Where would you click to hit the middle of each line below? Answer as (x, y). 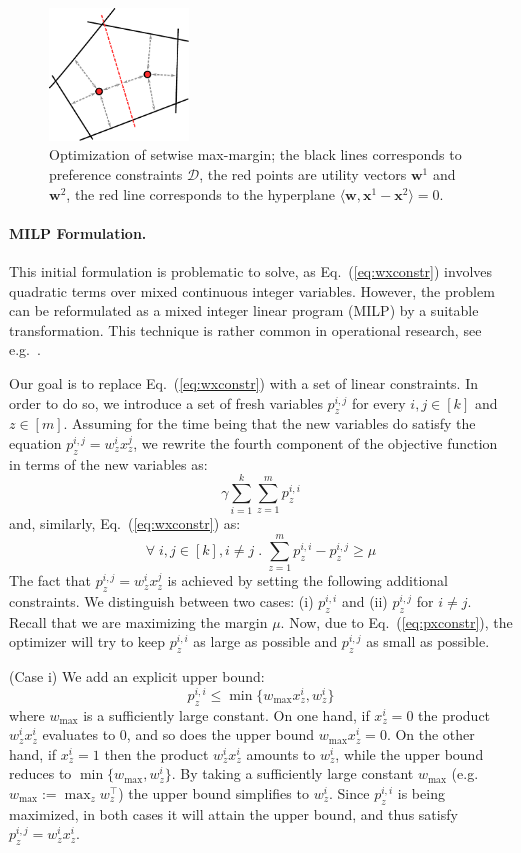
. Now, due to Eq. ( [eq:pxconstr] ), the (396, 621)
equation (35, 442)
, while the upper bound (409, 753)
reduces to (40, 773)
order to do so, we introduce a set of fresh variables (166, 402)
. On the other (430, 734)
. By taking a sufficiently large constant (292, 773)
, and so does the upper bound (220, 734)
